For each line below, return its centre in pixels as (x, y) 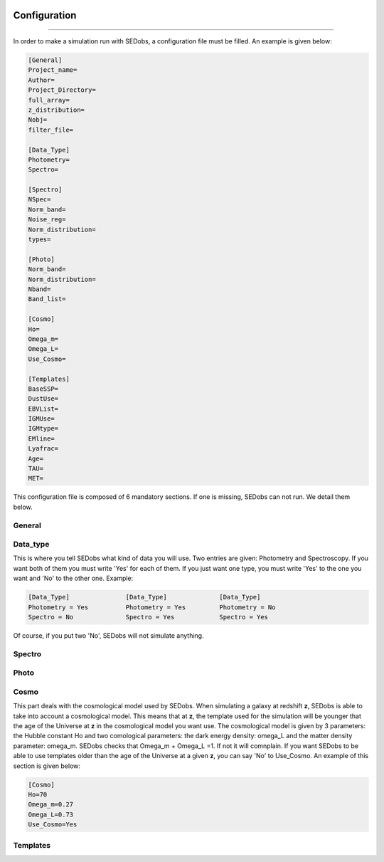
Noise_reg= (47, 220)
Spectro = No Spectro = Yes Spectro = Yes (148, 617)
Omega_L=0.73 (51, 814)
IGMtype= (43, 429)
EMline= (41, 438)
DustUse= (43, 399)
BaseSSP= (43, 389)
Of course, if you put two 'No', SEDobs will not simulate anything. (108, 636)
